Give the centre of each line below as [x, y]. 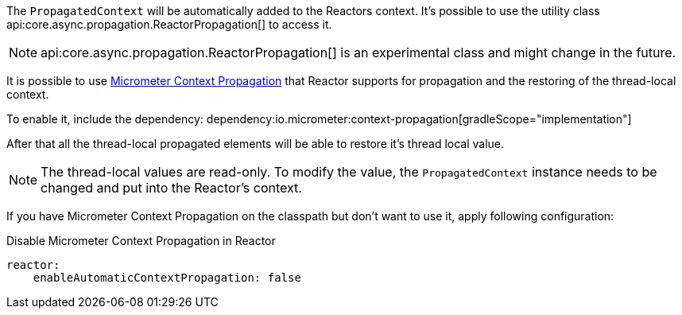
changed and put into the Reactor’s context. [171, 188]
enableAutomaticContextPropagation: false [167, 278]
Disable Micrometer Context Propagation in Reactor [141, 241]
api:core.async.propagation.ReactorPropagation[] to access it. [169, 24]
